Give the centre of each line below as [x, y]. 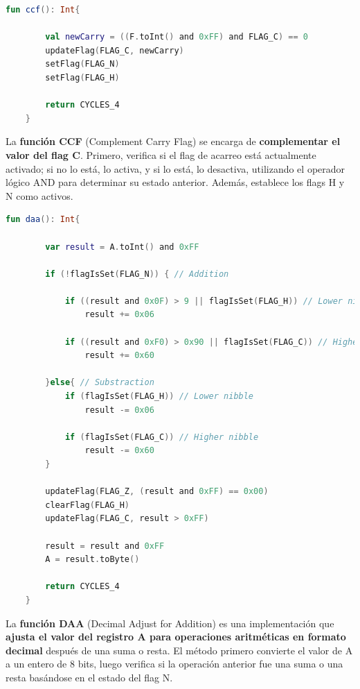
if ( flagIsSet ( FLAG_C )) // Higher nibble [162, 437]
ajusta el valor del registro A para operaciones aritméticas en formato [176, 637]
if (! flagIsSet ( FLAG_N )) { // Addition [137, 274]
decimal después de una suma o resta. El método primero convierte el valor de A [179, 650]
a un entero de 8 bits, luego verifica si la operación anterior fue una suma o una [174, 664]
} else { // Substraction [100, 383]
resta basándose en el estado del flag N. [89, 677]
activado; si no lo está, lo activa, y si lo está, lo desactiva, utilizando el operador [175, 168]
